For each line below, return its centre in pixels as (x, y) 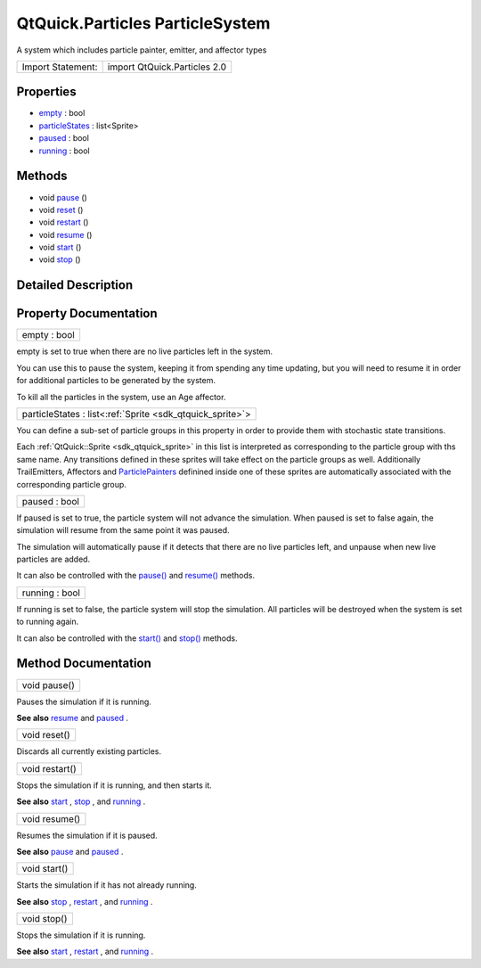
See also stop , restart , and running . (85, 901)
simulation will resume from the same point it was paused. (123, 530)
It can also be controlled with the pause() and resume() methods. (136, 576)
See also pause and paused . (70, 851)
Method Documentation (84, 664)
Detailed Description (75, 285)
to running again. (48, 622)
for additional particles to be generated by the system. (116, 381)
